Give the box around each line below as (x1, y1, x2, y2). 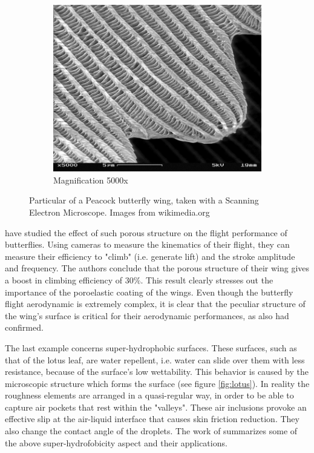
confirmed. (5, 321, 44, 334)
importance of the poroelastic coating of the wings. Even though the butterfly (5, 285, 293, 298)
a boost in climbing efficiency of (5, 273, 123, 286)
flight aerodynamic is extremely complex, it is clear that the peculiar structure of (5, 297, 306, 310)
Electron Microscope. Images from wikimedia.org (29, 205, 210, 218)
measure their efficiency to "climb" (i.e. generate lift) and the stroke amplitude (5, 250, 295, 262)
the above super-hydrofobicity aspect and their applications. (5, 436, 227, 449)
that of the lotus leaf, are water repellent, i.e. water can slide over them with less (5, 353, 305, 366)
